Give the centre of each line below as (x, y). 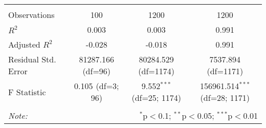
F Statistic (27, 92)
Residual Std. (32, 59)
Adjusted (24, 44)
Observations (31, 15)
